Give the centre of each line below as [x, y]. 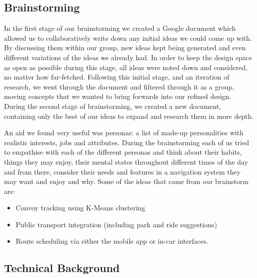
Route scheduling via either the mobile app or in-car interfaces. [112, 241]
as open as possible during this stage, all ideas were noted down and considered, [126, 67]
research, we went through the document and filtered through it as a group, [119, 86]
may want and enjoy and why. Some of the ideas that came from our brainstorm [126, 181]
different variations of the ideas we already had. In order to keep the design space [128, 57]
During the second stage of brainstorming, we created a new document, [113, 106]
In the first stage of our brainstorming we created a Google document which [120, 28]
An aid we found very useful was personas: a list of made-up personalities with [124, 133]
